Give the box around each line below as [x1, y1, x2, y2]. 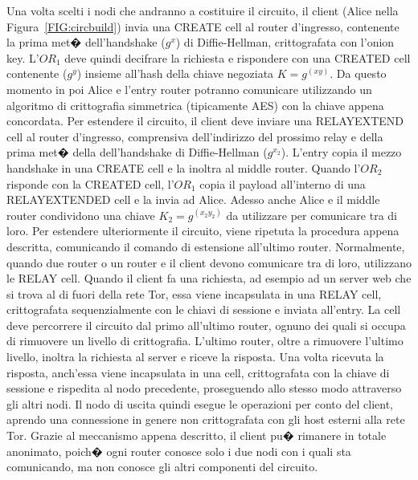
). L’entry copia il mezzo [281, 144, 402, 161]
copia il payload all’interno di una [199, 175, 366, 192]
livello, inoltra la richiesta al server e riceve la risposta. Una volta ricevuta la [6, 348, 384, 365]
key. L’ [6, 49, 39, 66]
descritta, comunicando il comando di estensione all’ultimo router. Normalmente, [6, 238, 405, 254]
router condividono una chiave [6, 206, 155, 223]
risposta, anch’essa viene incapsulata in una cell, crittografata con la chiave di [6, 364, 390, 380]
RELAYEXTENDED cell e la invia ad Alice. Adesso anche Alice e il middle [6, 191, 380, 208]
